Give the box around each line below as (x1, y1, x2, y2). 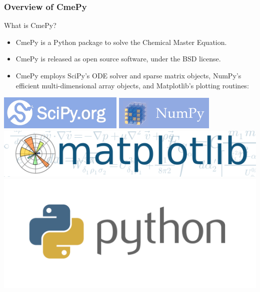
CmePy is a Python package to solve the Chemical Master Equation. (15, 36, 227, 47)
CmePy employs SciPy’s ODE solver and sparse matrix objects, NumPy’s (15, 70, 241, 80)
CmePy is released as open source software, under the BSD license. (15, 53, 221, 64)
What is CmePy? (4, 20, 56, 30)
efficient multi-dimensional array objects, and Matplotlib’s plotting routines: (15, 80, 249, 90)
